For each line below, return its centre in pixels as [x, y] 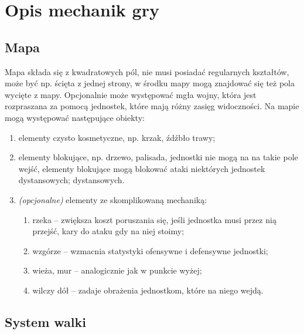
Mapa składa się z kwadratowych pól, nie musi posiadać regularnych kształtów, [147, 71]
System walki [45, 321]
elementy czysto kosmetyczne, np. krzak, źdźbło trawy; [117, 137]
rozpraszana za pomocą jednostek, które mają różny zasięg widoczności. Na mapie [152, 106]
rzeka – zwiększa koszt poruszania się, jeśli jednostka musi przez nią [154, 219]
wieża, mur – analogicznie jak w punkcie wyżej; [117, 270]
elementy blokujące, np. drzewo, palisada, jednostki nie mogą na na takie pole [158, 157]
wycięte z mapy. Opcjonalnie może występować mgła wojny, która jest [131, 94]
